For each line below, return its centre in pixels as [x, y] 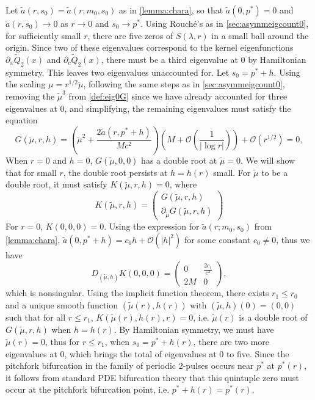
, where [183, 184]
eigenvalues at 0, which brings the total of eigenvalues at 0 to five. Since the [147, 353]
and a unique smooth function [62, 304]
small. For [232, 172]
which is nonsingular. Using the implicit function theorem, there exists [137, 293]
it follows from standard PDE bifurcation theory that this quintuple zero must [152, 377]
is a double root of [273, 317]
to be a [275, 172]
